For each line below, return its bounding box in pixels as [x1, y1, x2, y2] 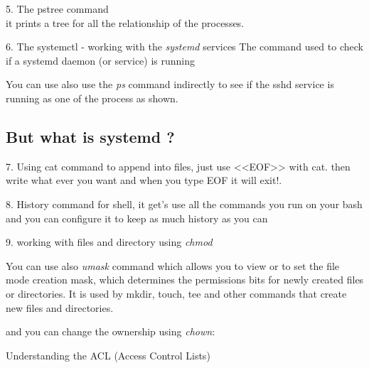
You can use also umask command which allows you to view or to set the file [6, 258, 340, 273]
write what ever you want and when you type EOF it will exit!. [6, 173, 282, 188]
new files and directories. [6, 300, 114, 315]
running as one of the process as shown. [6, 90, 178, 105]
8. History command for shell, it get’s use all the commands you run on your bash [6, 196, 363, 211]
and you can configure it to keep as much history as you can [6, 210, 268, 225]
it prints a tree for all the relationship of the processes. [6, 15, 245, 30]
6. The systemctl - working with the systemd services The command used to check [6, 39, 363, 54]
